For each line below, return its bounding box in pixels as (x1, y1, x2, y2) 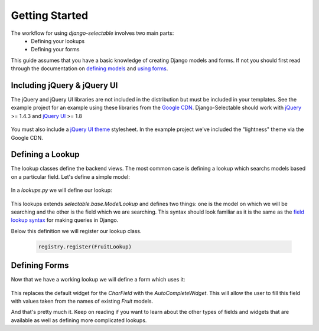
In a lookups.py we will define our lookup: (11, 186, 112, 194)
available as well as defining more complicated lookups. (11, 316, 147, 324)
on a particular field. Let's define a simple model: (11, 173, 130, 180)
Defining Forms (11, 260, 69, 271)
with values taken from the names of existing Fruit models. (11, 298, 154, 305)
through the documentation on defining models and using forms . (11, 65, 168, 72)
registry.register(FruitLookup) (38, 243, 132, 250)
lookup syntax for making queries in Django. (11, 217, 119, 224)
